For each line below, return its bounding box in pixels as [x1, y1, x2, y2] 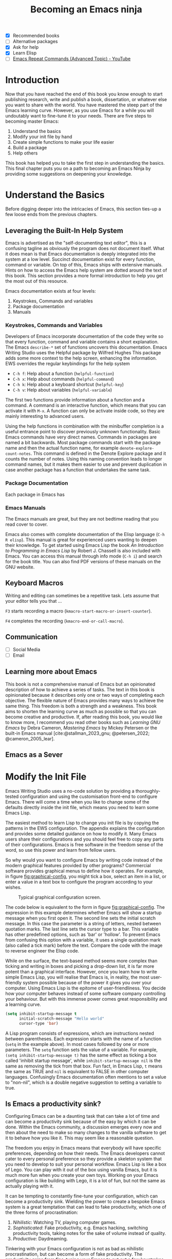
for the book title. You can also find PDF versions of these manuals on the [5, 559, 161, 565]
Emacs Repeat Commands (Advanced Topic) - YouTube [12, 55, 131, 62]
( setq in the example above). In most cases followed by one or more [5, 1041, 149, 1047]
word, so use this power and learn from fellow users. [5, 847, 117, 853]
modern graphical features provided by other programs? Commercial [5, 862, 151, 868]
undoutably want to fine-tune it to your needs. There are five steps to [5, 113, 151, 119]
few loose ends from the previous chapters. [5, 212, 98, 218]
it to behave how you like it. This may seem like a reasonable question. [5, 1135, 155, 1141]
